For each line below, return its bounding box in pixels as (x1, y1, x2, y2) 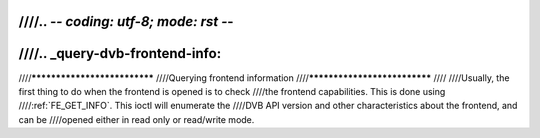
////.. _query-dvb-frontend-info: (18, 45, 222, 62)
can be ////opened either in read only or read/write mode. (18, 113, 255, 125)
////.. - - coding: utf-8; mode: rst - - (18, 13, 234, 30)
